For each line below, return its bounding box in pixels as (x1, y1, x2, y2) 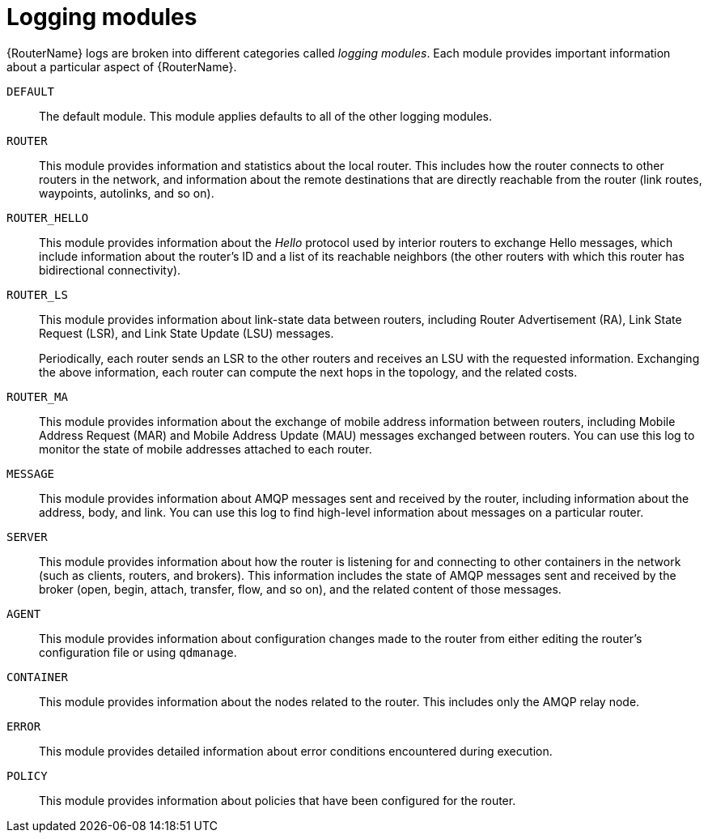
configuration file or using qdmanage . (39, 645, 237, 659)
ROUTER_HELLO (6, 211, 89, 224)
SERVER (6, 530, 48, 543)
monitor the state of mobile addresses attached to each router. (39, 441, 372, 456)
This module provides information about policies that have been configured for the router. (39, 793, 516, 807)
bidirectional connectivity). (39, 262, 181, 277)
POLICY (6, 769, 48, 782)
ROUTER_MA (6, 390, 68, 403)
